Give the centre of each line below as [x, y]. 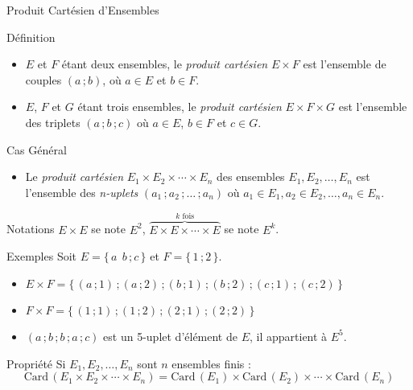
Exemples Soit [42, 256]
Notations [31, 229]
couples [43, 79]
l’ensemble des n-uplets [82, 192]
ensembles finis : [211, 363]
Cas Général [37, 149]
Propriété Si [36, 363]
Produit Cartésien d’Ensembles [83, 10]
